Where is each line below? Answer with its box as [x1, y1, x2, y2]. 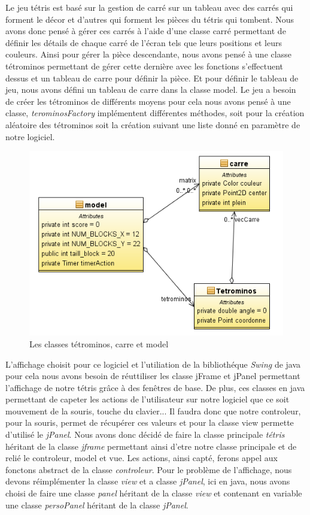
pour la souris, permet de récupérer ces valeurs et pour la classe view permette [5, 416, 294, 429]
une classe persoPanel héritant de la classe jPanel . [5, 498, 189, 511]
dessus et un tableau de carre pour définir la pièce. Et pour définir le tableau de [5, 71, 299, 84]
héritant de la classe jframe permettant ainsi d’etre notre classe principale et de [5, 440, 297, 452]
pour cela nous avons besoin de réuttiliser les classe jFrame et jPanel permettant [5, 369, 300, 382]
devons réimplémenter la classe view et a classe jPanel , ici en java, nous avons [5, 475, 290, 487]
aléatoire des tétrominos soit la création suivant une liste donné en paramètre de [5, 118, 300, 131]
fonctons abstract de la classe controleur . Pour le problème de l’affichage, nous [5, 463, 292, 475]
